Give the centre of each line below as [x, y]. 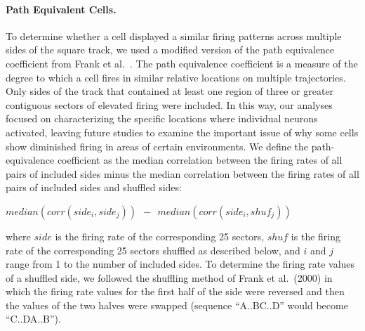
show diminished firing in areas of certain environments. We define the [157, 146]
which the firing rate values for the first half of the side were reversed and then [175, 291]
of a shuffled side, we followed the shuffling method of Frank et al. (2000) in [169, 277]
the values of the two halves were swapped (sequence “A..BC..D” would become [177, 305]
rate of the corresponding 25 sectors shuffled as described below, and [153, 250]
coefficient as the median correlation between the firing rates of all [200, 160]
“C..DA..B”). [33, 319]
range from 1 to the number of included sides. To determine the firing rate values [180, 264]
